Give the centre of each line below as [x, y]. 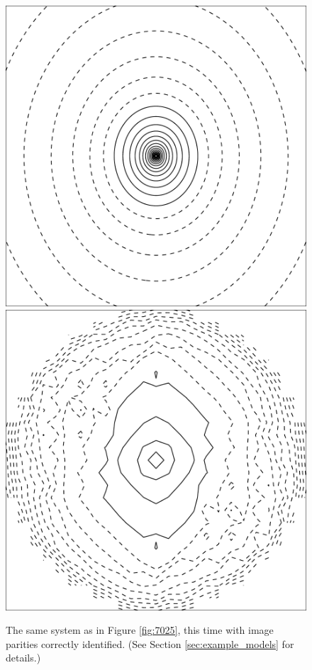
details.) [23, 658]
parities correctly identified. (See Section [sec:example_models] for [150, 643]
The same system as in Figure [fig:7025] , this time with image [140, 630]
